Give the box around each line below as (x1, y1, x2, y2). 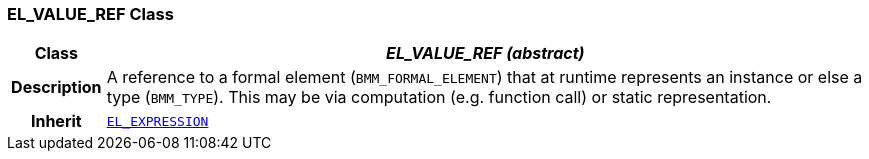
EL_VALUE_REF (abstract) (386, 43, 585, 64)
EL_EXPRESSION (106, 113, 209, 129)
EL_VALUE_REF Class (7, 4, 174, 24)
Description (11, 77, 102, 98)
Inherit (30, 111, 82, 132)
